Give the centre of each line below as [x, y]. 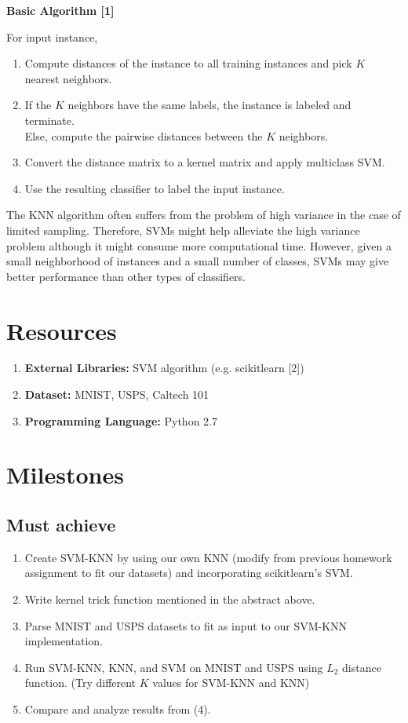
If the [38, 105]
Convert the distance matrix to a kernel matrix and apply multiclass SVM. [205, 162]
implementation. [64, 641]
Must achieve [61, 524]
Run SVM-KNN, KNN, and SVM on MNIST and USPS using [174, 667]
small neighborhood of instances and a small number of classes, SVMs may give [198, 261]
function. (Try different [80, 683]
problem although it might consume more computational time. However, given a [199, 245]
